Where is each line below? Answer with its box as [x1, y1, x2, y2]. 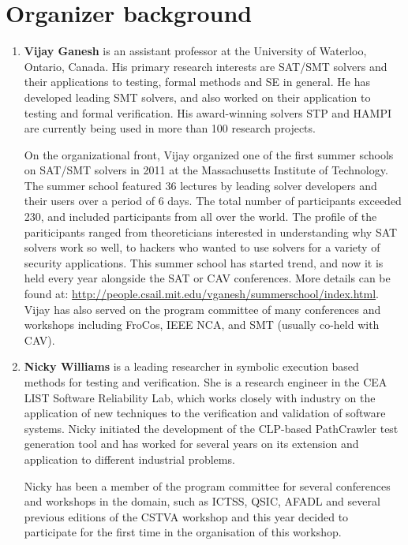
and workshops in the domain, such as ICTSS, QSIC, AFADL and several [24, 493, 380, 510]
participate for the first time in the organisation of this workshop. [24, 524, 342, 540]
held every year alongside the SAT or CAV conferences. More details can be [24, 270, 391, 286]
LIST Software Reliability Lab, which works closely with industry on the [24, 389, 376, 405]
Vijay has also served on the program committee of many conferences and [24, 300, 381, 317]
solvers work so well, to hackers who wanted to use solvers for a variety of [24, 239, 380, 256]
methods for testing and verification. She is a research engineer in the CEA [24, 374, 387, 390]
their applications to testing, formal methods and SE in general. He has [24, 73, 370, 90]
